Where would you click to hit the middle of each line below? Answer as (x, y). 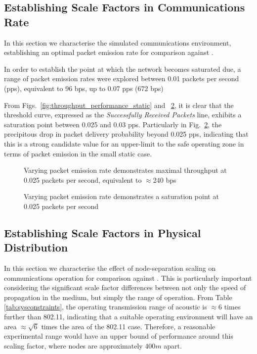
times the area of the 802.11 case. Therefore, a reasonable (128, 326)
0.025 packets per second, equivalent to (83, 179)
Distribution (36, 247)
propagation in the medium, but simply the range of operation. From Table (118, 297)
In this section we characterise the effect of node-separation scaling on (110, 268)
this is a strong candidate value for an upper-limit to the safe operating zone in (124, 143)
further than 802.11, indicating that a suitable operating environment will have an (128, 317)
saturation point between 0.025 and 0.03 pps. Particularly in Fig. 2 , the (113, 124)
